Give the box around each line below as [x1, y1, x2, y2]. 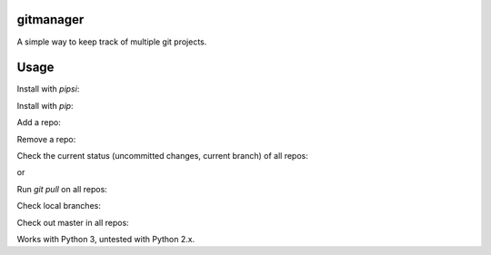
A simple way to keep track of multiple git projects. [16, 36, 207, 47]
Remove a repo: [16, 133, 76, 144]
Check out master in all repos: [16, 217, 129, 228]
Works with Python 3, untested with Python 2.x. [16, 233, 195, 244]
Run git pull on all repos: [16, 183, 108, 194]
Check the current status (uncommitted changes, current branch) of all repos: [16, 150, 308, 161]
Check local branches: [16, 201, 102, 211]
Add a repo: [16, 117, 61, 128]
